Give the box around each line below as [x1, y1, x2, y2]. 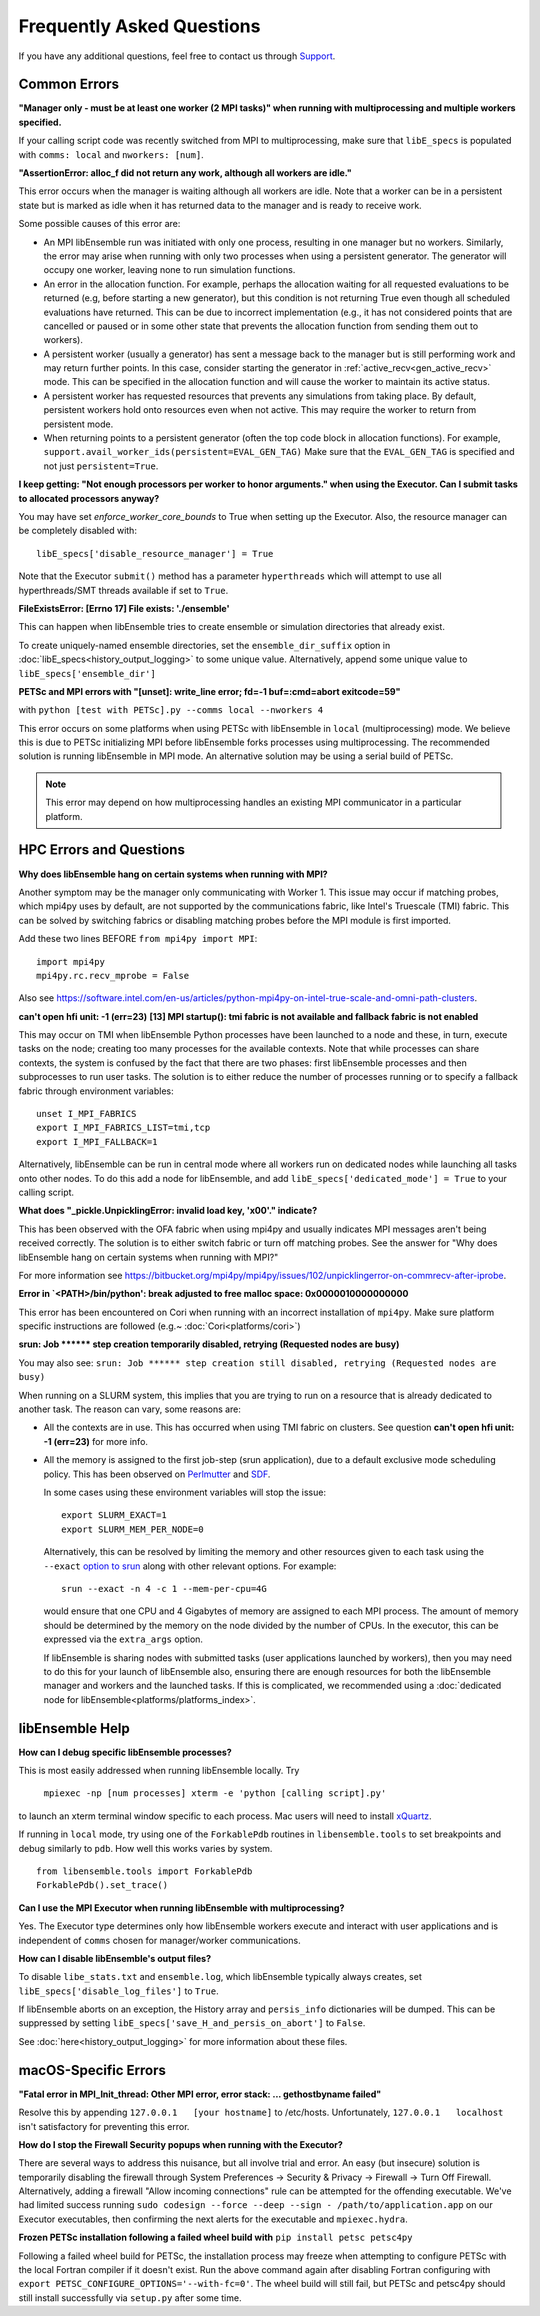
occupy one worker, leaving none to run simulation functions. [43, 264, 296, 276]
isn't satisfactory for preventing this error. [18, 2120, 190, 2132]
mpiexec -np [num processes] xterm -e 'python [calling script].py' [43, 1788, 387, 1799]
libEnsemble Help [18, 1720, 130, 1737]
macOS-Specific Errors [18, 2061, 167, 2079]
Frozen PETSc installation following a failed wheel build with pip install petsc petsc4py [18, 2231, 413, 2244]
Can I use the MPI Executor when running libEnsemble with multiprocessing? [18, 1901, 345, 1914]
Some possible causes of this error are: [18, 218, 181, 230]
